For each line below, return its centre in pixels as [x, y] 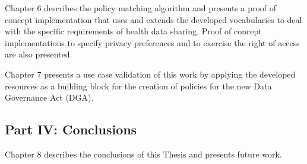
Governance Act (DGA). [49, 97]
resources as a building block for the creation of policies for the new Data [138, 86]
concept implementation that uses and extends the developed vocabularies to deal [153, 19]
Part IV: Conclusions [71, 129]
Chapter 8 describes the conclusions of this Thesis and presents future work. [143, 154]
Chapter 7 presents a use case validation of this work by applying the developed [150, 74]
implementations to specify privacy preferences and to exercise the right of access [152, 42]
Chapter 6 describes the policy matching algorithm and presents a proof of [141, 8]
